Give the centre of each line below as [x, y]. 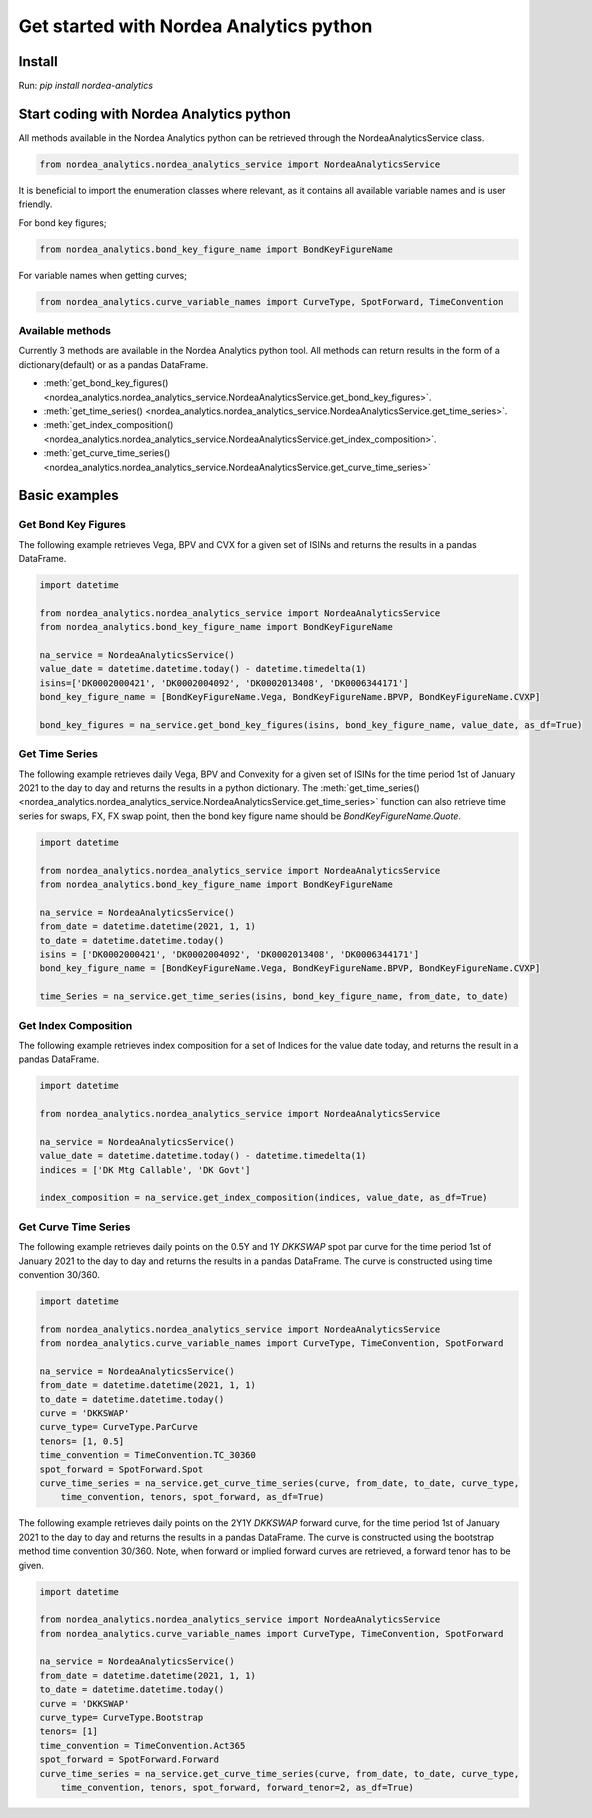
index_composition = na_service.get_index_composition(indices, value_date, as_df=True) [264, 1198]
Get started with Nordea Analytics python [195, 26]
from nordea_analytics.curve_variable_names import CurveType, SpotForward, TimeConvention [271, 301]
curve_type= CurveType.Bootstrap [121, 1718]
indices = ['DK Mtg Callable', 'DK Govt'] [145, 1169]
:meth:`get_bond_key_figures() [106, 383]
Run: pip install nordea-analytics [86, 86]
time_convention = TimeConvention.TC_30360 [148, 1455]
